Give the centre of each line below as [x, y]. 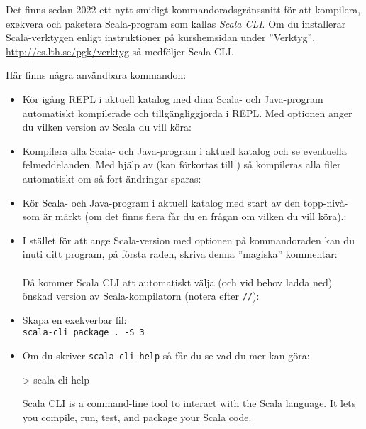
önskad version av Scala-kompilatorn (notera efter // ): [141, 296]
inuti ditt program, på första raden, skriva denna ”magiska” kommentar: [180, 254]
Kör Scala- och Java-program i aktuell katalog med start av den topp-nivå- [185, 202]
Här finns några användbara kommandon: [96, 75]
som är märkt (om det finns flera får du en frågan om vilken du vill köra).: [184, 216]
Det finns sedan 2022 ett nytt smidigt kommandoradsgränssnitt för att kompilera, [183, 9]
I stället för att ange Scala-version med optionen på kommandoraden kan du [188, 240]
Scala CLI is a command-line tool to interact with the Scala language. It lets [189, 403]
